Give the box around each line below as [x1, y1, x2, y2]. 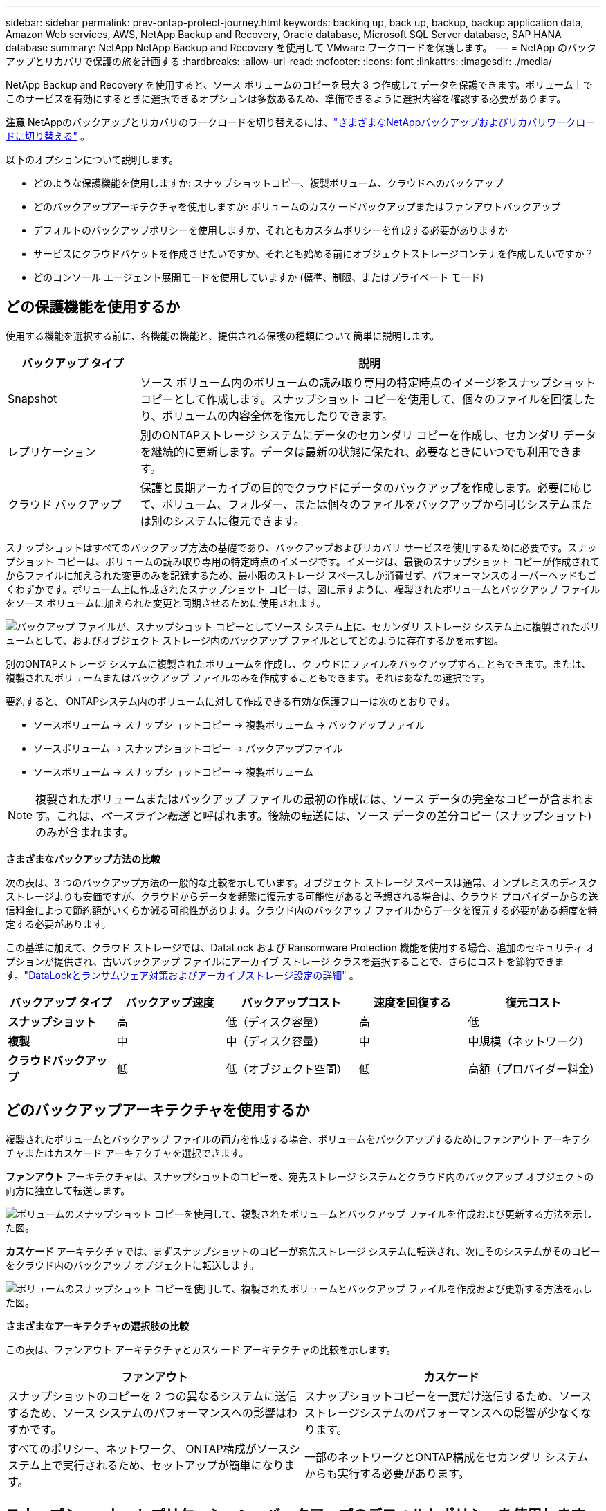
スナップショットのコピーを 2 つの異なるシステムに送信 [8, 1389, 297, 1403]
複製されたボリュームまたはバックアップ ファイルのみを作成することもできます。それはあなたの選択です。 [6, 671, 490, 684]
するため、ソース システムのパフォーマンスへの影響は [8, 1405, 286, 1420]
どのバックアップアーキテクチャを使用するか [6, 1101, 310, 1119]
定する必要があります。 [6, 917, 111, 930]
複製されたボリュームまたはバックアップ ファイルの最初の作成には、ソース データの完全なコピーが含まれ [35, 791, 583, 806]
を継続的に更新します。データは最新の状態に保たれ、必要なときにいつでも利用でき [140, 444, 571, 459]
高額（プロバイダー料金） [468, 1061, 600, 1076]
